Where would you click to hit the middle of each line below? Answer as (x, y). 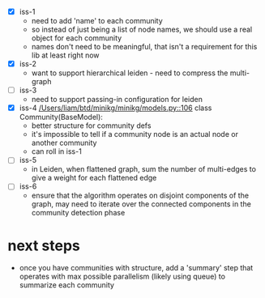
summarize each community (67, 285)
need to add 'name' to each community (97, 21)
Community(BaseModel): (61, 117)
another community (64, 143)
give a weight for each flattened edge (94, 178)
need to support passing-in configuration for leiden (117, 100)
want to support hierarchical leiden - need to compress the (130, 73)
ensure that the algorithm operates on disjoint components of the (140, 196)
